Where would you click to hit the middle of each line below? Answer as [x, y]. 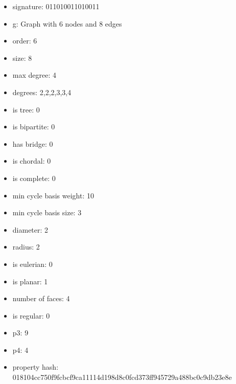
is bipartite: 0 [34, 127]
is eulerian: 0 [32, 264]
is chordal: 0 [32, 161]
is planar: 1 [30, 281]
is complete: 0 [34, 178]
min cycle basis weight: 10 [53, 195]
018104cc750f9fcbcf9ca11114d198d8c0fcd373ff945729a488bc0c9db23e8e [122, 377]
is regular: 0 [31, 315]
